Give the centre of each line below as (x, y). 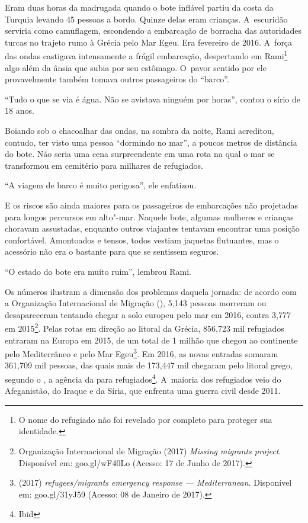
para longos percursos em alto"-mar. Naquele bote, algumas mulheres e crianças (149, 216)
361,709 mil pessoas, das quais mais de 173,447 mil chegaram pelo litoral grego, (149, 365)
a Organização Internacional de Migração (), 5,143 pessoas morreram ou (136, 303)
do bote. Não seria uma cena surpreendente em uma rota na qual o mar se (140, 154)
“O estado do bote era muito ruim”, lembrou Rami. (98, 271)
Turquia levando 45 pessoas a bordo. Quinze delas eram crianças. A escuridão (146, 19)
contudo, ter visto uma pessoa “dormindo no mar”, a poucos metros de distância (151, 142)
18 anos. (20, 110)
